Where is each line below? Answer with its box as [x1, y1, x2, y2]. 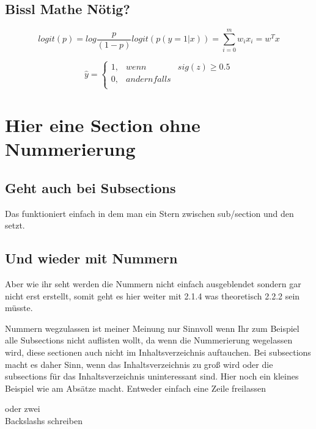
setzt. [5, 219, 25, 232]
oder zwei [5, 402, 40, 415]
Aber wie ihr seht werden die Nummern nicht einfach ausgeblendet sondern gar [5, 277, 301, 290]
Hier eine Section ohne [5, 112, 200, 137]
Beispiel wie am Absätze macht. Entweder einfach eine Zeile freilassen [5, 381, 266, 394]
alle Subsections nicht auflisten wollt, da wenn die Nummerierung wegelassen [5, 334, 293, 346]
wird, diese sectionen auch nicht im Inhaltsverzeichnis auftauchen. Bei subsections [5, 346, 311, 359]
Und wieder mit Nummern [5, 249, 178, 268]
